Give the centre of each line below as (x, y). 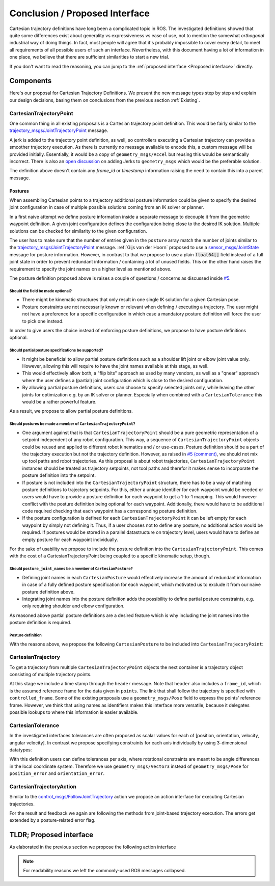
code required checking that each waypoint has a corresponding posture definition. (110, 511)
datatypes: (21, 749)
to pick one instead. (43, 321)
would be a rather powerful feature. (59, 402)
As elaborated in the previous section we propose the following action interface (93, 847)
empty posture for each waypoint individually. (70, 540)
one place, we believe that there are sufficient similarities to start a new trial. (89, 57)
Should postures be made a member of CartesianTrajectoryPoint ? (72, 424)
